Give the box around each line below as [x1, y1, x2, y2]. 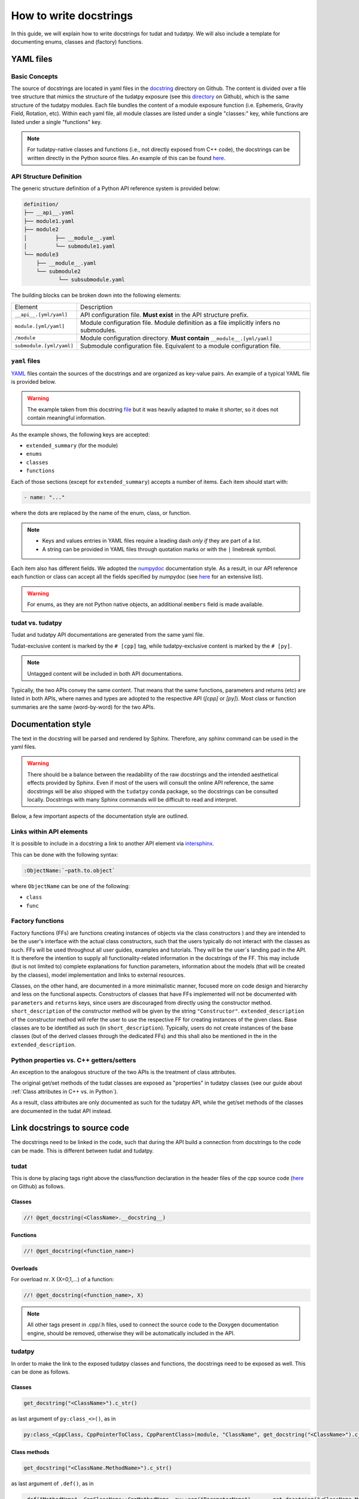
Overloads [11, 1265, 38, 1272]
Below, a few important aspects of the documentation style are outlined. [11, 812, 188, 820]
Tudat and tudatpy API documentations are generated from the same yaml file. [11, 631, 205, 639]
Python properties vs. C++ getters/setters [11, 1056, 136, 1064]
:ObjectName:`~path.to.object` [23, 867, 116, 874]
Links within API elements [11, 827, 88, 836]
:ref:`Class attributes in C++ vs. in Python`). [11, 1088, 118, 1095]
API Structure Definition [11, 172, 82, 180]
